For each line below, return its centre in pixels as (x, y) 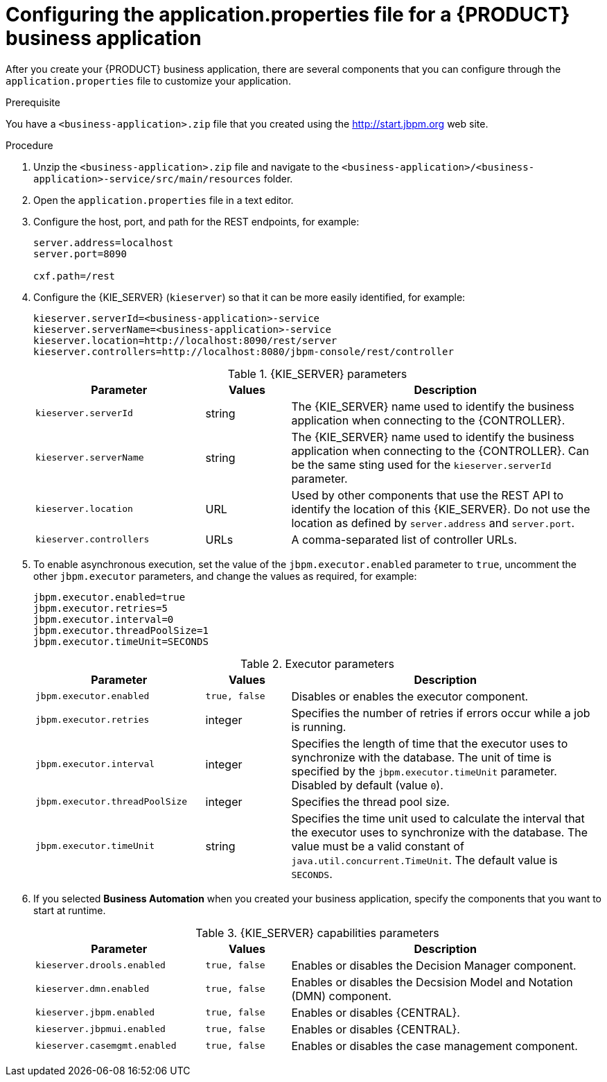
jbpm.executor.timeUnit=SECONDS (121, 641)
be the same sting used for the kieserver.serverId (421, 464)
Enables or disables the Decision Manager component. (434, 965)
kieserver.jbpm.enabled (95, 1013)
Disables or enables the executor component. (410, 696)
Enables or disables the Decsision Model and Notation (432, 982)
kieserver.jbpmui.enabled (100, 1029)
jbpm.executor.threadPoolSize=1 (121, 630)
